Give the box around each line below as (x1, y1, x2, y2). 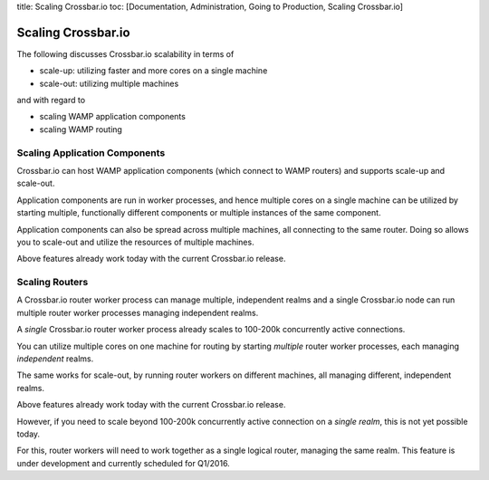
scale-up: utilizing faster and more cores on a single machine (39, 65, 268, 76)
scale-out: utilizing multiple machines (39, 78, 179, 89)
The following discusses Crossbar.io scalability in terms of (16, 48, 235, 59)
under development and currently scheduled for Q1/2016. (16, 457, 230, 468)
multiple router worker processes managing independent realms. (16, 307, 259, 318)
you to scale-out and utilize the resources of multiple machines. (16, 236, 254, 247)
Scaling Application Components (16, 146, 166, 158)
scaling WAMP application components (39, 111, 186, 122)
